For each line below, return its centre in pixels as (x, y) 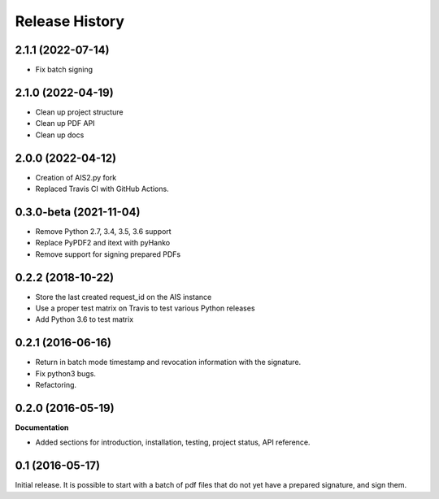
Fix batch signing (64, 70)
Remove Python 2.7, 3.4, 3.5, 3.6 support (103, 231)
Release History (70, 21)
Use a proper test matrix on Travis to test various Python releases (145, 308)
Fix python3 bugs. (66, 373)
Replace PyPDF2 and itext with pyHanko (103, 243)
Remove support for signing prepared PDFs (108, 254)
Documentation (42, 427)
